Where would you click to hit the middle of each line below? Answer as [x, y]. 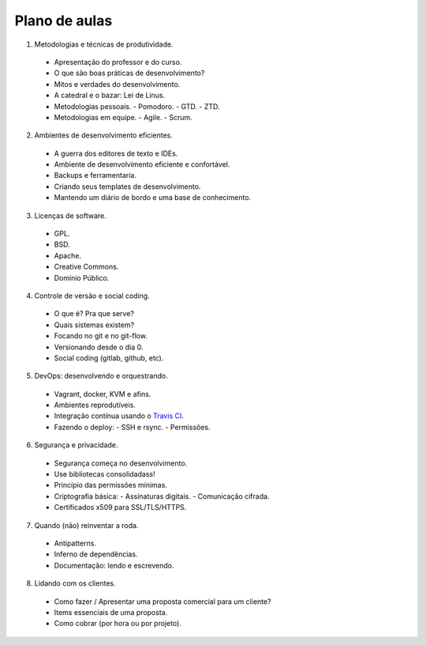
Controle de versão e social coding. [92, 296]
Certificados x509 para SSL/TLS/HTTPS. [120, 507]
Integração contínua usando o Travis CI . [119, 416]
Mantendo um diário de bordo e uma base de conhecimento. [153, 198]
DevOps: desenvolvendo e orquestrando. [101, 376]
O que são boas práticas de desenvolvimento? [129, 73]
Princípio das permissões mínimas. [110, 485]
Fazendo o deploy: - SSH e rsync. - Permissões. [132, 427]
